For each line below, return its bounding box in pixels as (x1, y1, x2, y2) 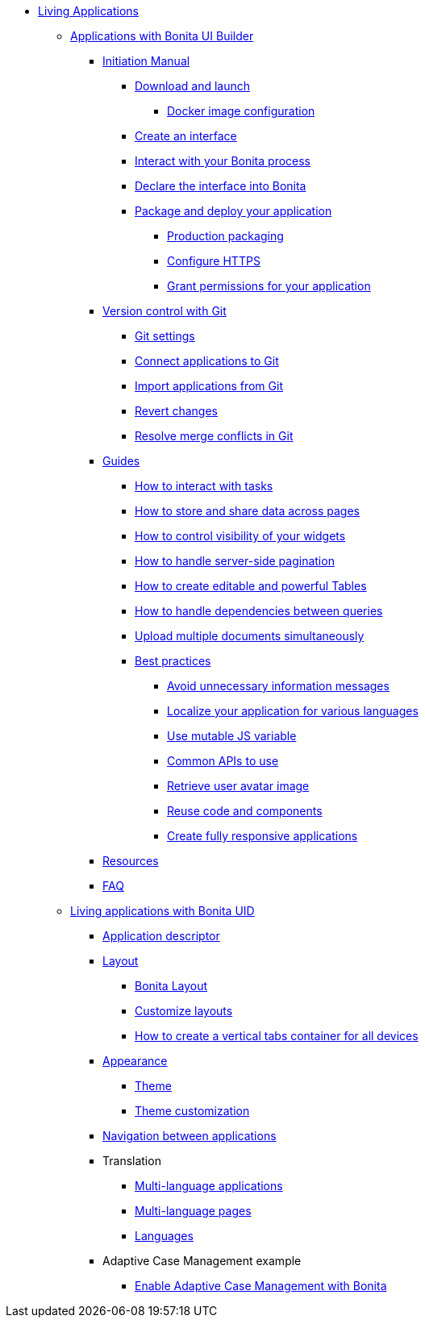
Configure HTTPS (167, 254, 260, 268)
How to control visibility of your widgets (135, 529, 346, 543)
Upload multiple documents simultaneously (135, 629, 365, 643)
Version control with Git (102, 304, 227, 318)
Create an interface (135, 129, 237, 143)
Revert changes (135, 404, 219, 418)
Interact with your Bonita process (135, 154, 311, 168)
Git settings (135, 329, 195, 343)
